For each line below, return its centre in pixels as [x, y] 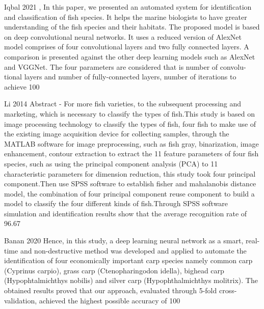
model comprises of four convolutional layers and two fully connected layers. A [127, 47]
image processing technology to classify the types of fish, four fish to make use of [130, 123]
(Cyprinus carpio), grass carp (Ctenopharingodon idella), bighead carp [114, 270]
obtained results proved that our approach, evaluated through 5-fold [111, 290]
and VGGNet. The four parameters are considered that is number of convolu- [125, 66]
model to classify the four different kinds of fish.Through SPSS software [116, 203]
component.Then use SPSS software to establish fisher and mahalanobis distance [130, 184]
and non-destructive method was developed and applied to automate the [133, 250]
